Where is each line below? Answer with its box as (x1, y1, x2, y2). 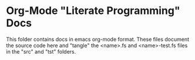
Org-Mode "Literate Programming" (6, 4, 180, 17)
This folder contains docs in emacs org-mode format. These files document (6, 36, 190, 43)
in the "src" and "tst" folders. (6, 48, 76, 55)
